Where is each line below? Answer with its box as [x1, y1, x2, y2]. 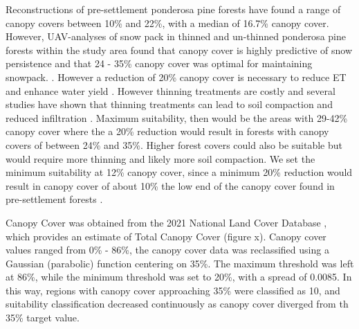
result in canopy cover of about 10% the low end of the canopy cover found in [6, 178, 335, 193]
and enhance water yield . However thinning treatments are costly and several [6, 83, 335, 98]
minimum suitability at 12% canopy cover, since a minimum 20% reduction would [6, 165, 353, 179]
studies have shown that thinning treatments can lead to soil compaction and [6, 97, 333, 112]
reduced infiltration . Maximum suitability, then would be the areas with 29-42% [6, 110, 348, 125]
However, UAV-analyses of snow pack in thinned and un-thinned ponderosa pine [6, 29, 346, 44]
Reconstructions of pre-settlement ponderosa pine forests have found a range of [6, 2, 341, 16]
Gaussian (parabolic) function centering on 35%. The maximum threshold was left [6, 256, 354, 270]
